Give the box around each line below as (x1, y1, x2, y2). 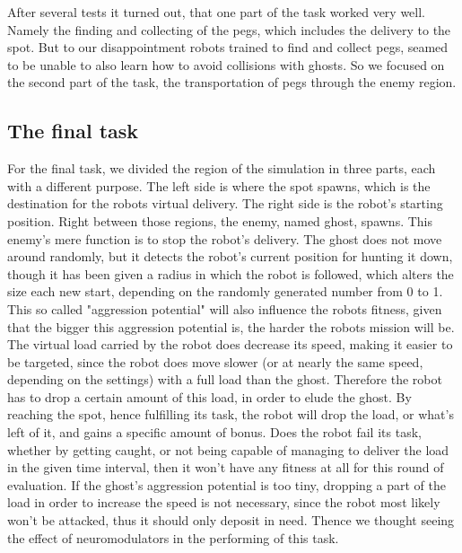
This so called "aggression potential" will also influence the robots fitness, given (7, 299, 442, 318)
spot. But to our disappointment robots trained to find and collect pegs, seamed (7, 38, 449, 57)
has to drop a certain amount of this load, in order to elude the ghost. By (7, 387, 412, 406)
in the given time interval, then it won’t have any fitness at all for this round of (7, 458, 444, 477)
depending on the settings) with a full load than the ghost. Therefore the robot (7, 370, 442, 389)
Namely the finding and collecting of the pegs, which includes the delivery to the (7, 20, 451, 39)
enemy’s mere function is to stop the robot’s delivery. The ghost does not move (7, 229, 442, 248)
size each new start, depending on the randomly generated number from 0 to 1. (7, 282, 443, 301)
